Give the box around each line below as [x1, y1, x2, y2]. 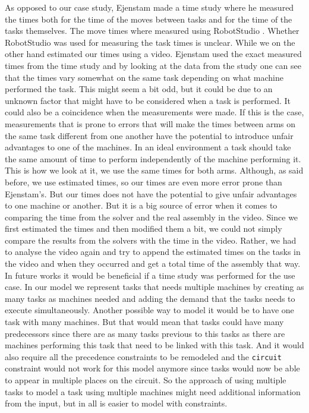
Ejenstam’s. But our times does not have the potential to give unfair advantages [5, 187, 297, 200]
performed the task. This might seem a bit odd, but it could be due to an [5, 83, 273, 95]
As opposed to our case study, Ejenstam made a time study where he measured [5, 1, 294, 13]
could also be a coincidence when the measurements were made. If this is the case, [5, 106, 304, 118]
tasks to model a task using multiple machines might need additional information [5, 385, 301, 398]
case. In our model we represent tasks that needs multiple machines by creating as [5, 280, 304, 293]
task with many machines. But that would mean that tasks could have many [5, 316, 284, 328]
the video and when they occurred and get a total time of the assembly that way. [5, 257, 301, 270]
